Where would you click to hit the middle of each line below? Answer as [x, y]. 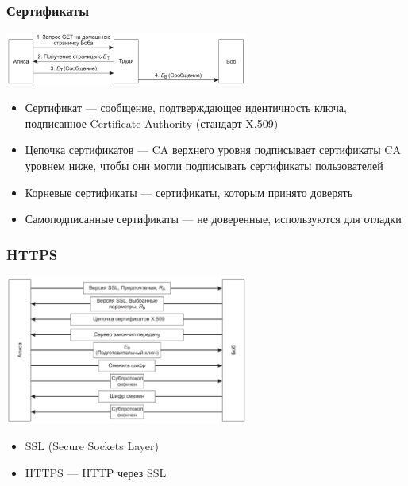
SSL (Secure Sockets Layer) [92, 445]
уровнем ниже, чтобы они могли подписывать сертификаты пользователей [204, 165]
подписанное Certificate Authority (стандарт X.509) [152, 123]
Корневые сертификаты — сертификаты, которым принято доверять [189, 192]
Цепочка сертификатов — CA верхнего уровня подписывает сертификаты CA [213, 150]
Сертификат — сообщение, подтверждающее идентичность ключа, [186, 108]
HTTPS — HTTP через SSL [96, 472]
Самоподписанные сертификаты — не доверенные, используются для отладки [213, 219]
